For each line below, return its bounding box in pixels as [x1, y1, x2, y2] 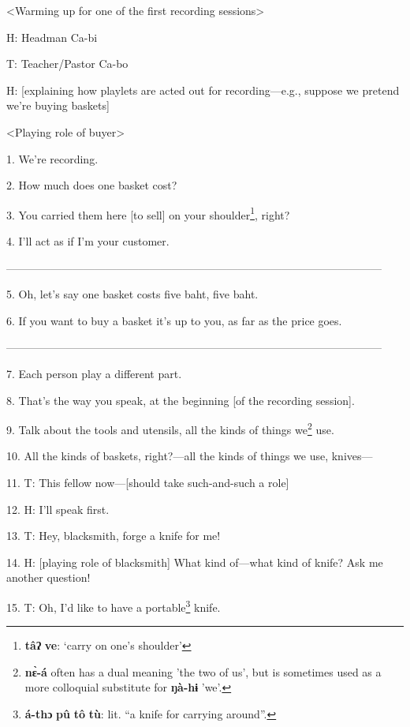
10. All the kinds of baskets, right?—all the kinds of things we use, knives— [6, 448, 373, 464]
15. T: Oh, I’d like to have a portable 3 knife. [6, 596, 221, 615]
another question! [6, 569, 91, 586]
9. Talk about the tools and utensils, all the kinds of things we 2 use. [6, 419, 334, 437]
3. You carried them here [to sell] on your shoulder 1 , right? [6, 204, 290, 223]
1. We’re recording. [6, 150, 99, 167]
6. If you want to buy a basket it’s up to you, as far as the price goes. [6, 312, 342, 328]
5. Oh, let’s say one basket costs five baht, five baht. [6, 286, 259, 302]
